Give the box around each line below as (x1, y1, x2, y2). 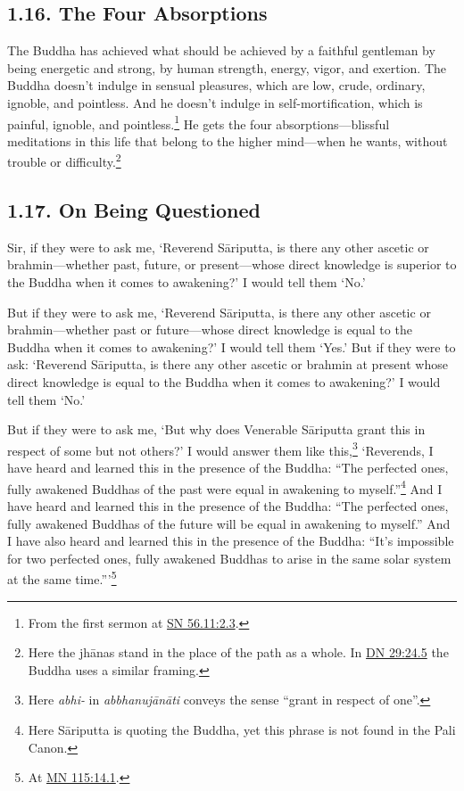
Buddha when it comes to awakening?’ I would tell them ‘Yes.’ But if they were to (7, 337, 456, 356)
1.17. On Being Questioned (7, 196, 261, 224)
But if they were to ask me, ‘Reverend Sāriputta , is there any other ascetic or (7, 302, 431, 321)
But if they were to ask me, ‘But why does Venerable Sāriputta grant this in (7, 420, 426, 439)
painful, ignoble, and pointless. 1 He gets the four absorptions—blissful (7, 111, 390, 133)
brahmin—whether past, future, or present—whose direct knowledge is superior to (7, 255, 457, 274)
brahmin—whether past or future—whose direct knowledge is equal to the (7, 320, 412, 339)
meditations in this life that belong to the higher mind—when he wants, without (7, 131, 448, 150)
